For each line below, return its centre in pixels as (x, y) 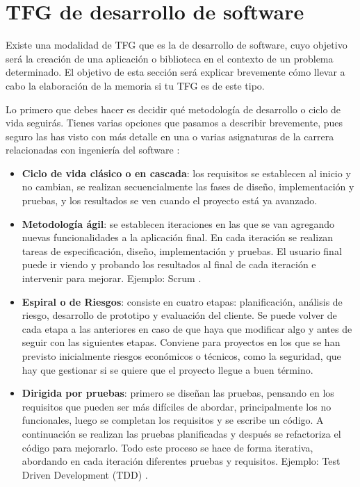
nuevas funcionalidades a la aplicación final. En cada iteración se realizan (178, 237)
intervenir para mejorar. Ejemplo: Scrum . (112, 278)
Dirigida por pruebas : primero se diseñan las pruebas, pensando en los (178, 393)
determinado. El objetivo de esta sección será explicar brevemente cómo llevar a (175, 72)
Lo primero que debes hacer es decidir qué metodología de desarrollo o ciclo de (173, 109)
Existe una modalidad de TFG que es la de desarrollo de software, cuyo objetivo (177, 45)
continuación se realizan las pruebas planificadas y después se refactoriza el (181, 433)
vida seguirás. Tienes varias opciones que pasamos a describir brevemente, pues (174, 123)
